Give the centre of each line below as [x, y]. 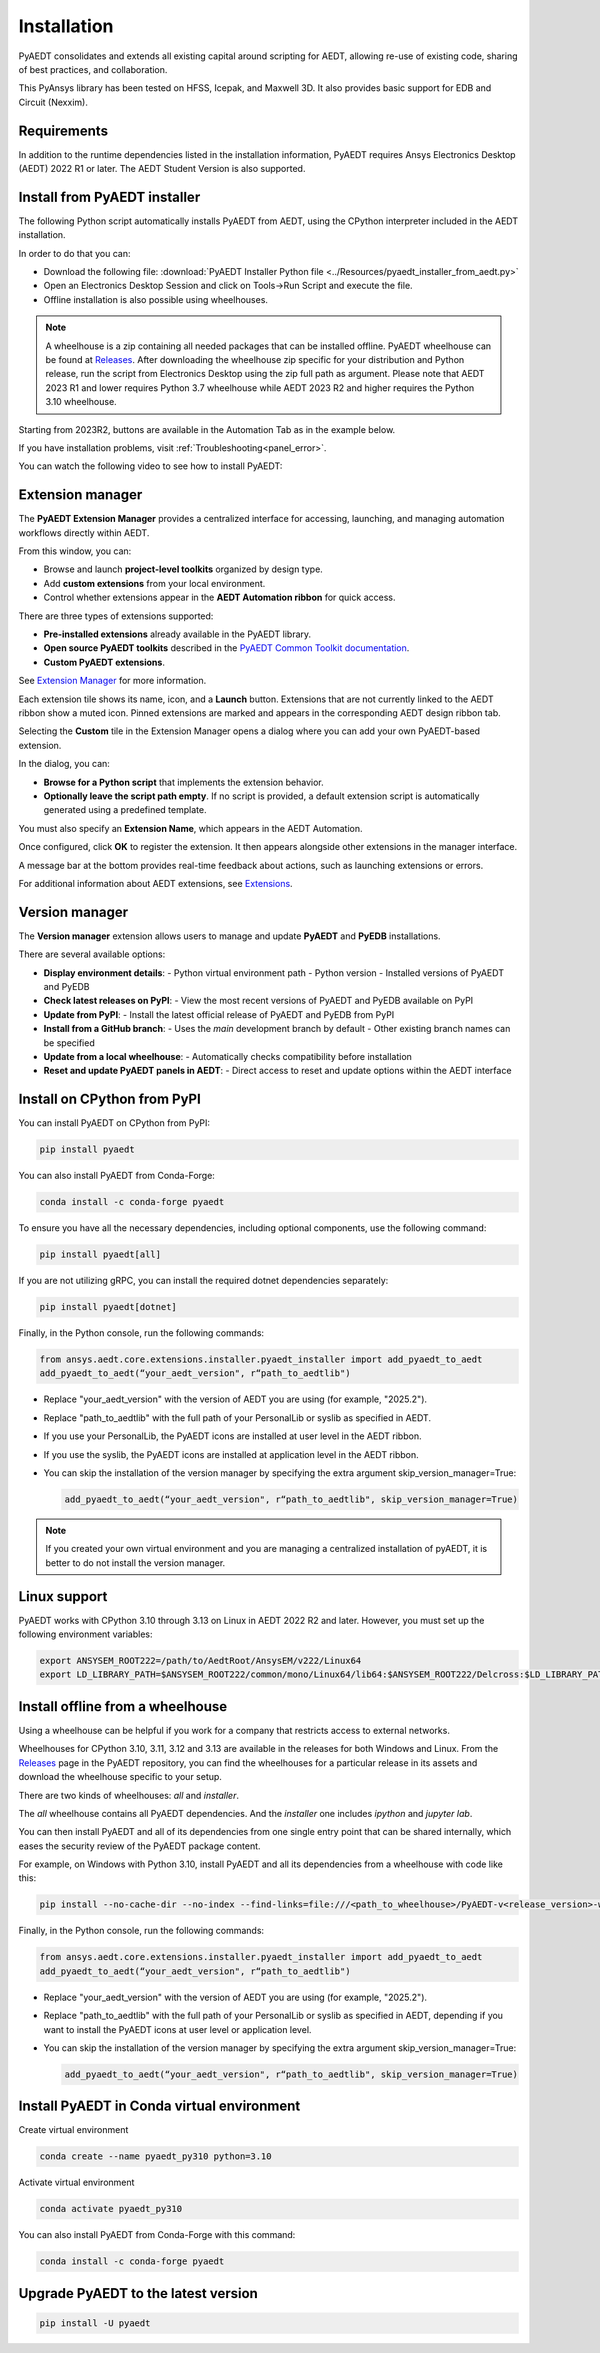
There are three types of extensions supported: [116, 616]
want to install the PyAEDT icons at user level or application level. [177, 2029]
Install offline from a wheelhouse [123, 1706]
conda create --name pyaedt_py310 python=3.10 [155, 2156]
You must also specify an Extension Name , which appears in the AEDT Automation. [191, 828]
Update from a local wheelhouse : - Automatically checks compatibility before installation [227, 1056]
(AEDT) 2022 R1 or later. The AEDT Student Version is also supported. [162, 169]
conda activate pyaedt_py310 [111, 2209]
